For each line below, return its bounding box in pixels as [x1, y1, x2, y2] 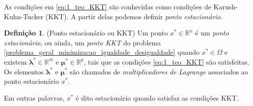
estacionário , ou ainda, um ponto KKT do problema [4, 37, 161, 47]
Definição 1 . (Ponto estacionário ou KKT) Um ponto [4, 28, 168, 38]
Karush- [213, 1, 238, 11]
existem [4, 56, 27, 67]
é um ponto [195, 28, 229, 38]
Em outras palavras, [4, 92, 65, 103]
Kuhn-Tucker [4, 11, 44, 21]
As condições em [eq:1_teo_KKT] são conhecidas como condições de [4, 1, 211, 11]
